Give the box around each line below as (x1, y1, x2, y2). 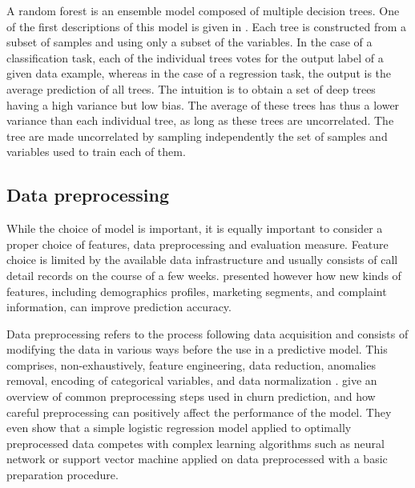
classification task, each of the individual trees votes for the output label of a (6, 49, 384, 66)
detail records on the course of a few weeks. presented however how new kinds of (6, 266, 401, 283)
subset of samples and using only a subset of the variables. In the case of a (6, 34, 373, 50)
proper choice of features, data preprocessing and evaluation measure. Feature (6, 235, 389, 252)
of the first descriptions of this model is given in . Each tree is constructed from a (6, 18, 407, 34)
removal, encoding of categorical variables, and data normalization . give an (6, 372, 377, 389)
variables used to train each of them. (6, 143, 186, 160)
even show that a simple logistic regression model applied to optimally (6, 419, 352, 436)
